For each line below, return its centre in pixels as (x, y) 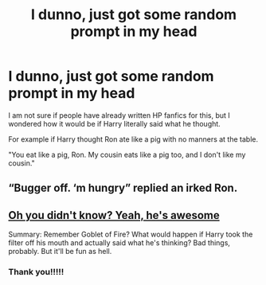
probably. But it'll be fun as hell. (60, 252)
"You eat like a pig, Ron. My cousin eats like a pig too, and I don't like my (127, 154)
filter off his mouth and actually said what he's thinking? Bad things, (119, 243)
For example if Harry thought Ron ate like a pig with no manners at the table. (133, 139)
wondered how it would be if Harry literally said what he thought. (114, 123)
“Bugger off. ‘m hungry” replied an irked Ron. (123, 188)
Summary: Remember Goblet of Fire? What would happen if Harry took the (131, 234)
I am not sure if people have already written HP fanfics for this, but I (119, 115)
